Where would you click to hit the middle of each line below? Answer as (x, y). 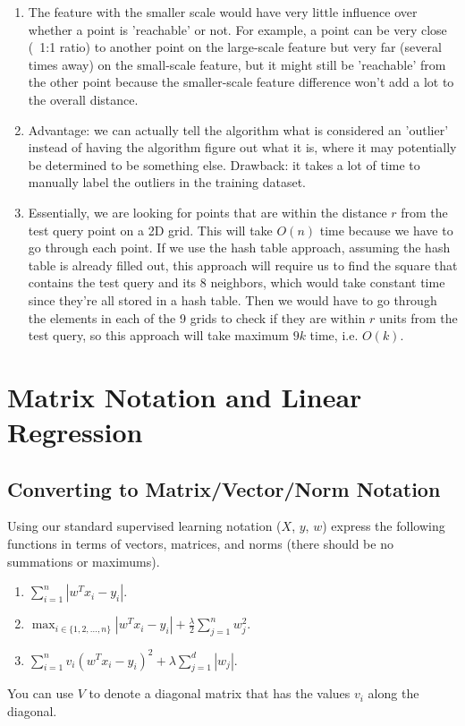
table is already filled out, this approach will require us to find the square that (243, 265)
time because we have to (386, 230)
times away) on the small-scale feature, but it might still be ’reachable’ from (237, 64)
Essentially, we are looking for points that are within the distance (207, 212)
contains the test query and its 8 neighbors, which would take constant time (237, 282)
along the (393, 693)
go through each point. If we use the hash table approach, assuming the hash (239, 248)
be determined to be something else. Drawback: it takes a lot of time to (224, 164)
